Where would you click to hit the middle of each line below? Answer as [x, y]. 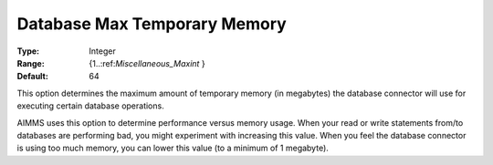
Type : [28, 51]
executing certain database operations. [90, 106]
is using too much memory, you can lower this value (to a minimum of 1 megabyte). [173, 148]
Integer [102, 51]
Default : [33, 77]
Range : [31, 63]
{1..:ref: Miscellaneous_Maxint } [147, 63]
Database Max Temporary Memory [152, 24]
